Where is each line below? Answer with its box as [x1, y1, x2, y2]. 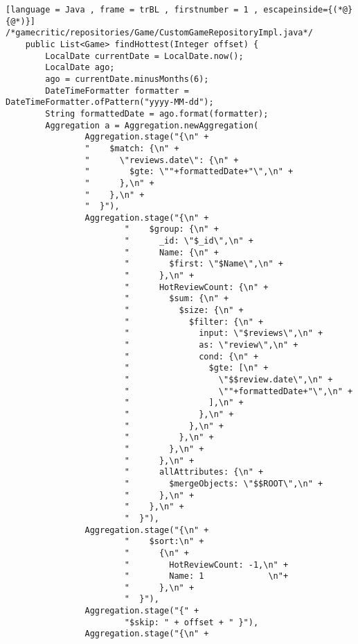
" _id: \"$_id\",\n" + [124, 236, 253, 246]
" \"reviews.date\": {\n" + [84, 155, 239, 165]
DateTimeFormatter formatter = [45, 85, 189, 96]
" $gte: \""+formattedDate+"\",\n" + [84, 167, 294, 177]
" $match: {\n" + [84, 143, 179, 153]
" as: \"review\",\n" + [124, 340, 298, 350]
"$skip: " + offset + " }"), [124, 617, 259, 627]
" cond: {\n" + [124, 351, 259, 362]
